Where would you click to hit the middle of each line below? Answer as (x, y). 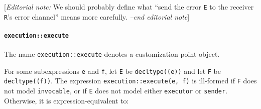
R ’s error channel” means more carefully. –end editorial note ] (97, 16)
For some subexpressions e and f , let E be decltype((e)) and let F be (112, 71)
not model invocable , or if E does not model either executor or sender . (116, 91)
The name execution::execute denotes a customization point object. (112, 54)
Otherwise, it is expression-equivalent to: (67, 100)
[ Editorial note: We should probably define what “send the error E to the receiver (129, 7)
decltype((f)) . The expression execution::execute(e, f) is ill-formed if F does (130, 81)
